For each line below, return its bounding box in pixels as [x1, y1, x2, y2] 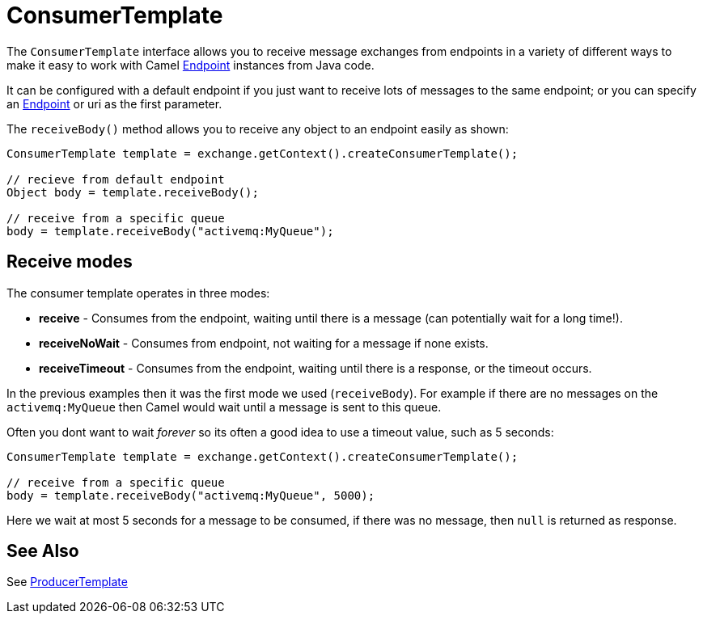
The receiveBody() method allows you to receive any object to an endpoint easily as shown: [6, 121, 509, 136]
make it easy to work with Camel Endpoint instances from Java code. [6, 57, 375, 72]
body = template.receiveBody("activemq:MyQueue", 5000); [6, 488, 375, 502]
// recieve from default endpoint [6, 172, 225, 186]
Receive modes [6, 251, 133, 272]
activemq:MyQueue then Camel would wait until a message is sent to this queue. [6, 399, 442, 414]
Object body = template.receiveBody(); [6, 185, 259, 199]
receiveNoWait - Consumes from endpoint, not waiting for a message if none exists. [39, 335, 489, 350]
